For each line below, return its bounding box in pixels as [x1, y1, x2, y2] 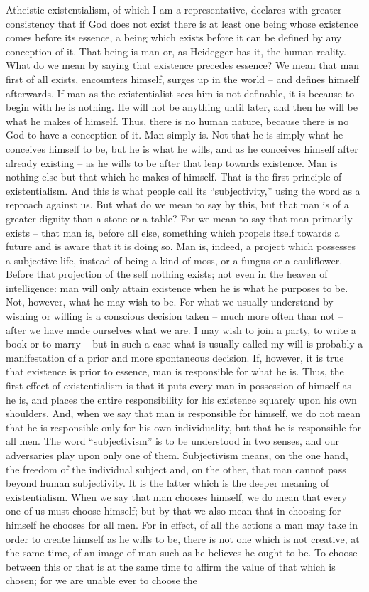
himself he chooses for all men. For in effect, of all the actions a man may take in [6, 517, 358, 532]
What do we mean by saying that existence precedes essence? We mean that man [6, 58, 360, 72]
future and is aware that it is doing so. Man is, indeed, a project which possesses [6, 239, 356, 254]
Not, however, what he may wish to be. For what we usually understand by [6, 294, 334, 309]
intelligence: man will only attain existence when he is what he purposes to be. [6, 280, 348, 295]
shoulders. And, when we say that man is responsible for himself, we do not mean [6, 406, 360, 421]
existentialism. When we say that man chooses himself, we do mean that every [6, 489, 347, 504]
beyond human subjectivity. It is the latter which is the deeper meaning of [6, 475, 329, 490]
